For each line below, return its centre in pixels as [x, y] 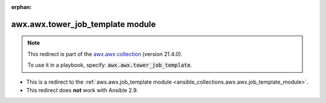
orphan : [21, 7]
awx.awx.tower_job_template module [84, 24]
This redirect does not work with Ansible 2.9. [82, 90]
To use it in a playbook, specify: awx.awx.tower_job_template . [110, 65]
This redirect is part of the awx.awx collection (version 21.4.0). [105, 54]
